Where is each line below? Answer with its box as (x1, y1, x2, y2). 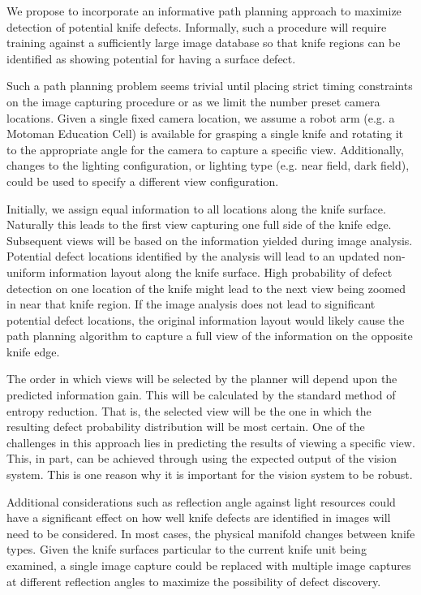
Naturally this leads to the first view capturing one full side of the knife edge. (6, 216, 392, 233)
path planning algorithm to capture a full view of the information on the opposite (6, 327, 413, 344)
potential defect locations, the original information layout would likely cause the (6, 311, 405, 328)
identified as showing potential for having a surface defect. (6, 50, 296, 67)
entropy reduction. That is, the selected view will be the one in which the (6, 402, 372, 419)
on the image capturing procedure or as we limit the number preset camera (6, 93, 380, 110)
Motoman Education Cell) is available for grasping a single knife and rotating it (6, 125, 404, 142)
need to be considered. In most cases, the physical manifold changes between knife (6, 524, 415, 541)
